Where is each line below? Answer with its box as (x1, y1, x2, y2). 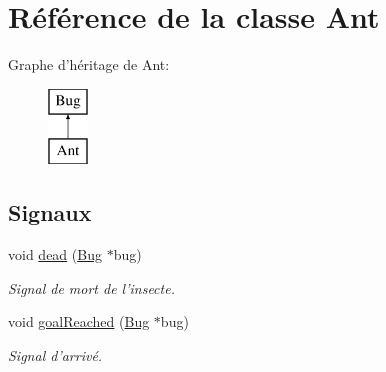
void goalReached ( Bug (8, 311, 150, 332)
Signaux (8, 197, 92, 228)
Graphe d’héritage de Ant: (8, 54, 170, 75)
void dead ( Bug (8, 244, 102, 265)
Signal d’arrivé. (8, 344, 103, 365)
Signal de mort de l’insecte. (8, 277, 175, 298)
